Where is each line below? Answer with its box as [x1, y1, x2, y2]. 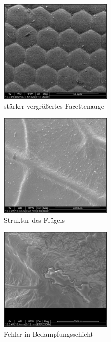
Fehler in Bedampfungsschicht [4, 329, 93, 339]
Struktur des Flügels [4, 215, 65, 225]
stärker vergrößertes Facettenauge [4, 101, 104, 111]
